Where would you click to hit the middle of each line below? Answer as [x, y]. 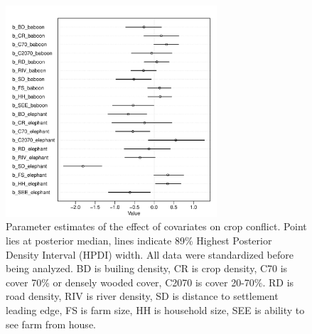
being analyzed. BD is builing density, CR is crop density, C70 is [147, 268]
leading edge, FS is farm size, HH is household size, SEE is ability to [155, 309]
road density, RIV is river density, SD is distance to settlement [142, 296]
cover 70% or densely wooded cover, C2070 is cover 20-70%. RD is [150, 282]
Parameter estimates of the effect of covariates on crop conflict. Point [156, 226]
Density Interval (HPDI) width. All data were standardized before [150, 254]
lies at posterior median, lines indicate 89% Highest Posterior [139, 240]
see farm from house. [51, 324]
